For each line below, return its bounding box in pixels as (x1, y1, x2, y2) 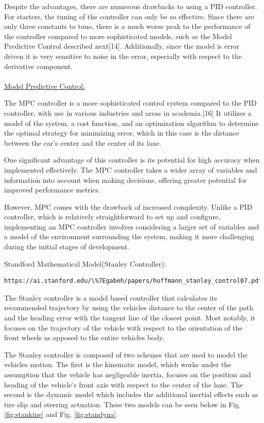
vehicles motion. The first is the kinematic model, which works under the (4, 359, 232, 370)
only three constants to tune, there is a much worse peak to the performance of (4, 21, 251, 31)
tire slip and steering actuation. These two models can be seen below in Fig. (4, 399, 241, 409)
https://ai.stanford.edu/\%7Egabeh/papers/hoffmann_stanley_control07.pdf (4, 277, 262, 285)
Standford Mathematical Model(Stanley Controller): (4, 258, 167, 269)
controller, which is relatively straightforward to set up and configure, (4, 211, 220, 222)
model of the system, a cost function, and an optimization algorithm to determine (4, 117, 259, 128)
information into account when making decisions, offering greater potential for (4, 174, 247, 185)
